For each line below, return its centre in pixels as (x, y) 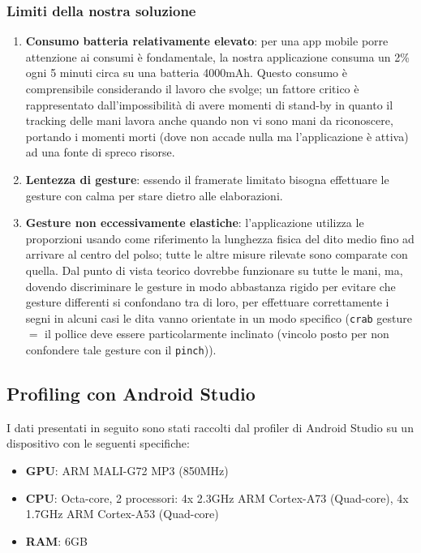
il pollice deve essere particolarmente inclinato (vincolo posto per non (217, 334)
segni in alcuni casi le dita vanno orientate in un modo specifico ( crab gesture (219, 317)
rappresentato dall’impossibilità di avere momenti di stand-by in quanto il (209, 104)
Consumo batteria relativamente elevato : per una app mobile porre (207, 41)
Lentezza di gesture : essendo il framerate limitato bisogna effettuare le (207, 179)
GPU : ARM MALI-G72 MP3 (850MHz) (127, 471)
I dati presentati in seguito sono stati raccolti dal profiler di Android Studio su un (210, 427)
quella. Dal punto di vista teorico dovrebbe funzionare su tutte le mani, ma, (214, 270)
